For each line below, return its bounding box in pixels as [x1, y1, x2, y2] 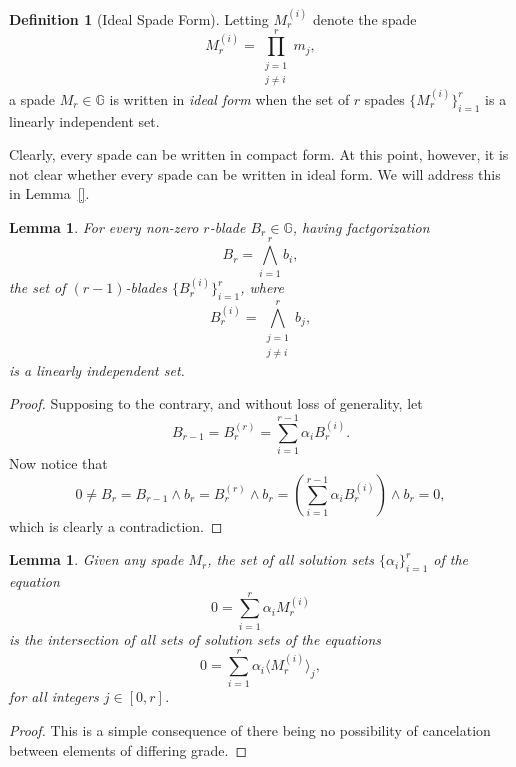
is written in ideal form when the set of [109, 88, 350, 109]
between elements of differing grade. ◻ [9, 739, 248, 760]
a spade [9, 88, 55, 109]
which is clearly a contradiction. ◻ [9, 515, 223, 536]
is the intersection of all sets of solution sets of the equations [9, 628, 381, 649]
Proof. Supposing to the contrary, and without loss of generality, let [9, 393, 423, 414]
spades [364, 88, 405, 109]
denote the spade [313, 8, 417, 29]
